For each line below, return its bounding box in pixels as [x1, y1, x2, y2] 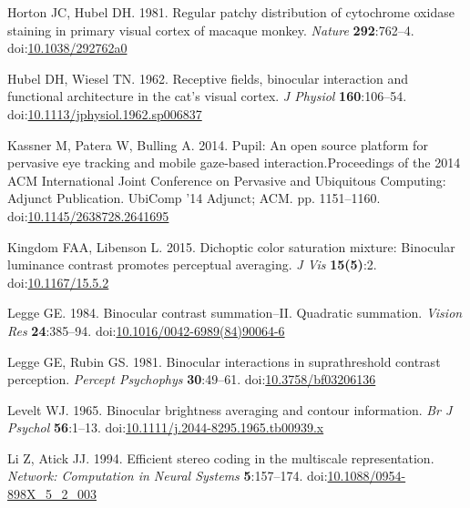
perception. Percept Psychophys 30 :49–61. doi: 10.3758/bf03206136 [7, 370, 376, 389]
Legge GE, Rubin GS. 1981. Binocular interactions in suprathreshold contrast [7, 351, 441, 371]
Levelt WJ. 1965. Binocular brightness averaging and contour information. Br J [7, 400, 453, 419]
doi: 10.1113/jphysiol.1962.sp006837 [7, 104, 202, 123]
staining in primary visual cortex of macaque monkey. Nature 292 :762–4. [7, 20, 414, 39]
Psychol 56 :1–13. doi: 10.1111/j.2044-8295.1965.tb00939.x [7, 418, 324, 437]
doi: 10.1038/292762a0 [7, 38, 128, 57]
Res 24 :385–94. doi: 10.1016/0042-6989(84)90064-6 [7, 320, 285, 340]
